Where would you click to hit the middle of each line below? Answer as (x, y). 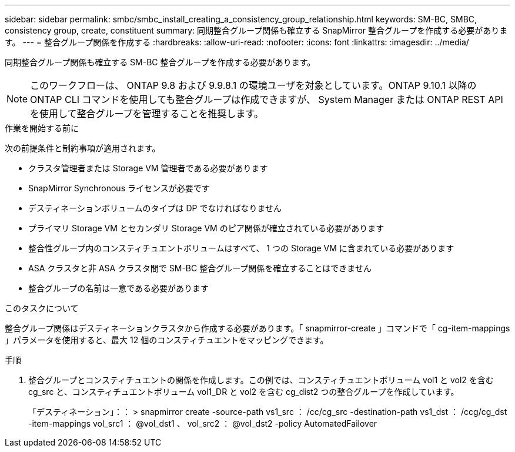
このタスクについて (42, 308)
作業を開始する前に (42, 128)
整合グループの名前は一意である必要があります (119, 288)
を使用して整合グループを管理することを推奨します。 (147, 114)
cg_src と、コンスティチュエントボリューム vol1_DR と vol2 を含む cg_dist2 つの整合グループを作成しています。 (244, 392)
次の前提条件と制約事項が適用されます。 (83, 148)
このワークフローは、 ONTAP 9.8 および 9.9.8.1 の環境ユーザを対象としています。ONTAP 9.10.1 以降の (253, 85)
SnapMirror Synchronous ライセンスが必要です (119, 188)
